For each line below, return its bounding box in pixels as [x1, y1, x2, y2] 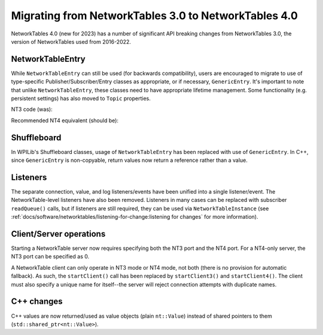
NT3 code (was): [11, 105, 53, 113]
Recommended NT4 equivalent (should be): [11, 117, 119, 124]
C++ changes [11, 297, 63, 307]
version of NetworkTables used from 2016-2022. [11, 38, 132, 45]
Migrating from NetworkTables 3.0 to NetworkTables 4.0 [11, 9, 298, 22]
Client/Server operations [11, 228, 106, 239]
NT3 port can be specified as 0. [11, 253, 90, 260]
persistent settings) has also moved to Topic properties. [11, 95, 151, 102]
